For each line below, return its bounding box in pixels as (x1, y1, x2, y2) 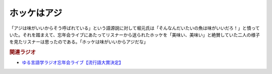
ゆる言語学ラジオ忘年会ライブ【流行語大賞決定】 (22, 59, 123, 65)
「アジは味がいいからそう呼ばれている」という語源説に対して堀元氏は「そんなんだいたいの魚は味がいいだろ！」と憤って (9, 25, 260, 31)
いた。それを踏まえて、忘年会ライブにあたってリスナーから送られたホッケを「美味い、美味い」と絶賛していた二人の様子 (9, 31, 260, 37)
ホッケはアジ (9, 7, 62, 18)
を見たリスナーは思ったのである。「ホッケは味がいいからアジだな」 (9, 39, 149, 45)
